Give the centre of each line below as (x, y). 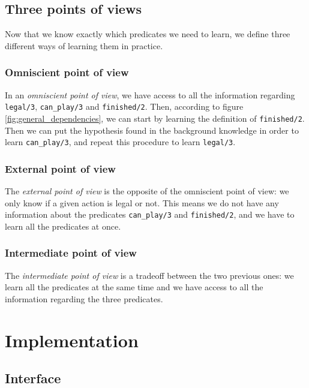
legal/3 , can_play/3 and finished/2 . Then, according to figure (124, 106)
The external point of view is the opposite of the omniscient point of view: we (147, 190)
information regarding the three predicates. (84, 298)
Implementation (72, 340)
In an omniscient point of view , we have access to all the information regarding (150, 94)
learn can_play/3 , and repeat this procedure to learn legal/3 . (120, 142)
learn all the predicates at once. (63, 226)
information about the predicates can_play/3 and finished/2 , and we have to (150, 214)
